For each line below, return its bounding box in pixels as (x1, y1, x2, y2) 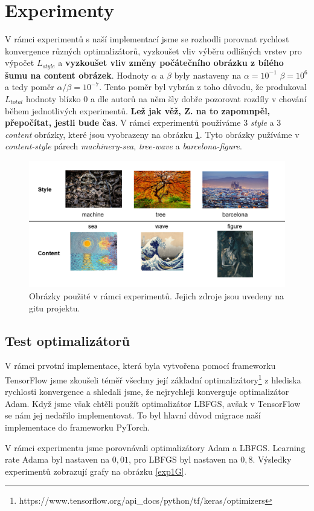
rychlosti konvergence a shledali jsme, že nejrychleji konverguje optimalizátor (5, 385, 289, 398)
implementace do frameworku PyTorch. (5, 421, 150, 434)
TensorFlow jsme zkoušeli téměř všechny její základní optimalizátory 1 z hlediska (5, 372, 301, 386)
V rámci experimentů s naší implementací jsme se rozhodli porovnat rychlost (5, 33, 289, 45)
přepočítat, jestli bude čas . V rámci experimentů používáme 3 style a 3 (5, 116, 281, 129)
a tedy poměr (5, 80, 54, 93)
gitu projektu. (29, 301, 80, 314)
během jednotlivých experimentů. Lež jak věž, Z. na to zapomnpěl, (5, 104, 271, 117)
